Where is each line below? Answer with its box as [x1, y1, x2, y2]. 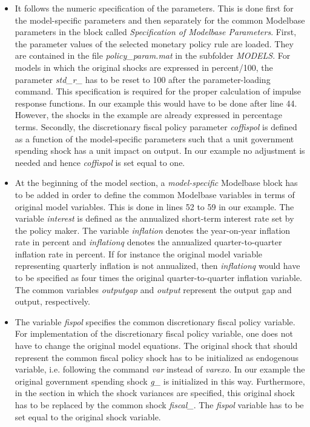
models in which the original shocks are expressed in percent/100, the [15, 61, 273, 73]
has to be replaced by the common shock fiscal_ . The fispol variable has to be [15, 399, 304, 411]
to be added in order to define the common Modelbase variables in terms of [15, 188, 295, 200]
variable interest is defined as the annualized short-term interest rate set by [15, 212, 294, 225]
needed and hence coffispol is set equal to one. [15, 156, 185, 168]
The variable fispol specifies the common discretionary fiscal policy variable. [15, 315, 295, 328]
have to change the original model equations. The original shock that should [15, 339, 298, 352]
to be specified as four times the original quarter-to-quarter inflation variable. [15, 271, 303, 284]
